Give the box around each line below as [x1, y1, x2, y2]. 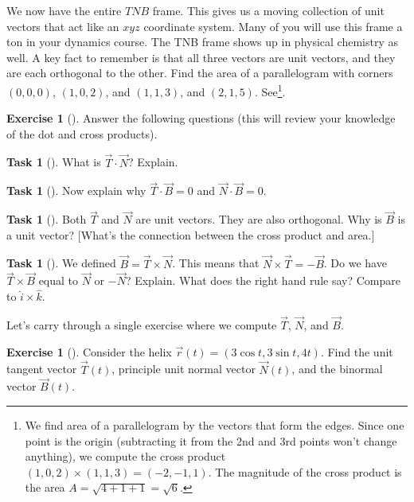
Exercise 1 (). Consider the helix [6, 343, 172, 360]
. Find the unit [320, 343, 393, 360]
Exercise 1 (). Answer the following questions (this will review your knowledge [6, 110, 396, 126]
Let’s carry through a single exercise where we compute [6, 317, 277, 333]
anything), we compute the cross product [25, 448, 226, 465]
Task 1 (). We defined [6, 255, 116, 271]
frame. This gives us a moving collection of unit [152, 2, 385, 18]
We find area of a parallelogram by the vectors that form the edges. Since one [25, 416, 404, 433]
